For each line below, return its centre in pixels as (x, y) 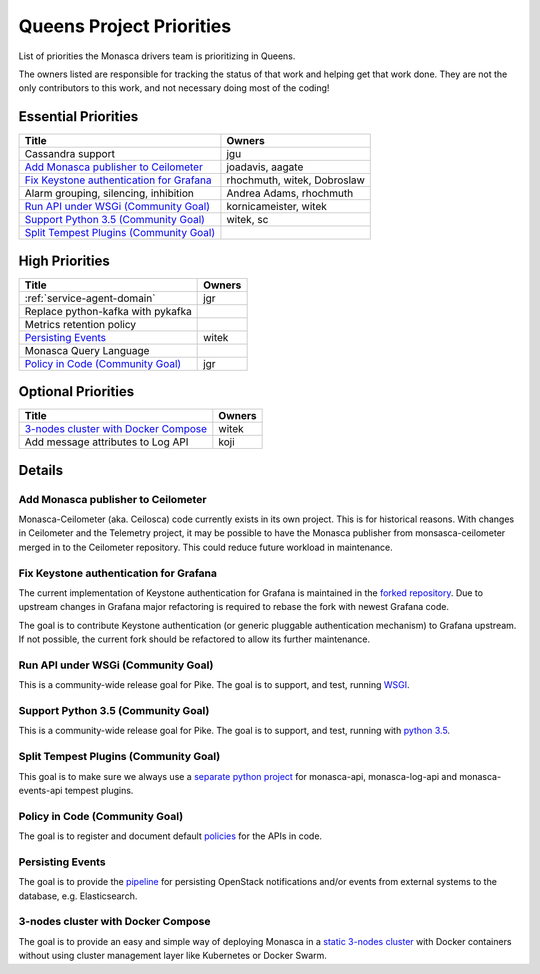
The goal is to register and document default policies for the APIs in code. (170, 836)
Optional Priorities (76, 391)
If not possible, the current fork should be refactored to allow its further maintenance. (194, 639)
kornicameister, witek (276, 207)
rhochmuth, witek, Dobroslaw (295, 180)
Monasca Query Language (87, 350)
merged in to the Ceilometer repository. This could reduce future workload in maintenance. (206, 547)
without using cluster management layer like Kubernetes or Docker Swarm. (172, 956)
